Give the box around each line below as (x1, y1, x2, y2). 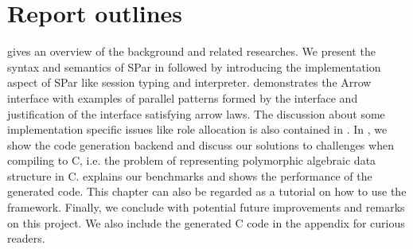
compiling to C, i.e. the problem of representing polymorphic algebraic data (7, 152, 376, 169)
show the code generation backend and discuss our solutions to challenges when (7, 136, 394, 153)
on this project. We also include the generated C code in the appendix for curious (7, 214, 405, 231)
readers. (7, 230, 45, 247)
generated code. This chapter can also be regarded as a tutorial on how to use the (7, 183, 407, 200)
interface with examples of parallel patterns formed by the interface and (7, 89, 358, 106)
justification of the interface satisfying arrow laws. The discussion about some (7, 105, 385, 122)
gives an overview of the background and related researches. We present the (7, 43, 376, 60)
